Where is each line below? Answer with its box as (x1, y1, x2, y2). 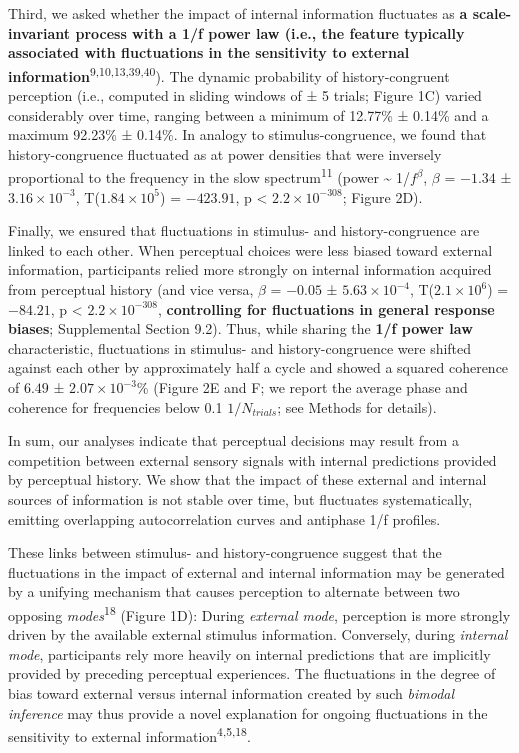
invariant (8, 22, 71, 43)
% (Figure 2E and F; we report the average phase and (136, 377, 468, 397)
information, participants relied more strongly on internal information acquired (8, 259, 492, 280)
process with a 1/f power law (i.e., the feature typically (75, 22, 465, 43)
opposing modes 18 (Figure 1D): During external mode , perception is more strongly (8, 601, 511, 625)
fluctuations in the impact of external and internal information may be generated (8, 561, 505, 582)
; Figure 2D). (342, 186, 423, 207)
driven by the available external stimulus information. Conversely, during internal (8, 624, 508, 645)
